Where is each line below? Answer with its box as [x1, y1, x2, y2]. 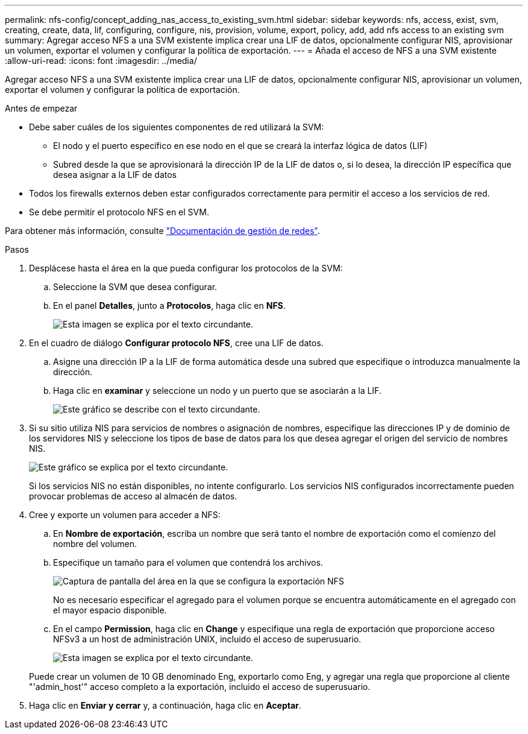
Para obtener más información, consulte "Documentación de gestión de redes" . [5, 226, 320, 236]
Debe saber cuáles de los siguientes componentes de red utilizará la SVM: [29, 122, 324, 132]
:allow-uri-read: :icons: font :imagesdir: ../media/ [5, 55, 197, 66]
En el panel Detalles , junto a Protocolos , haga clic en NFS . [53, 300, 286, 311]
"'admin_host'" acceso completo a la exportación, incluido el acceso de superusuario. [29, 682, 371, 692]
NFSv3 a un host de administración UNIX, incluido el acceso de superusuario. [53, 634, 362, 644]
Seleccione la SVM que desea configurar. [53, 282, 218, 292]
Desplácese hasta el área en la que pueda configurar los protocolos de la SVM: [29, 263, 343, 273]
